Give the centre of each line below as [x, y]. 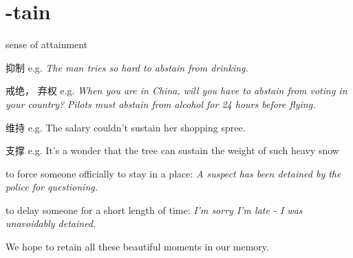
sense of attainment [47, 44]
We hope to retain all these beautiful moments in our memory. [137, 247]
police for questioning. [52, 187]
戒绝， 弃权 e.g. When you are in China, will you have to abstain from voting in [176, 90]
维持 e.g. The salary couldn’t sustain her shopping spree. [126, 127]
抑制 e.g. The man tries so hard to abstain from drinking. [127, 67]
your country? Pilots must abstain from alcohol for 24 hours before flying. [161, 104]
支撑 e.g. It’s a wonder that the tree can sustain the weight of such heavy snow [172, 150]
